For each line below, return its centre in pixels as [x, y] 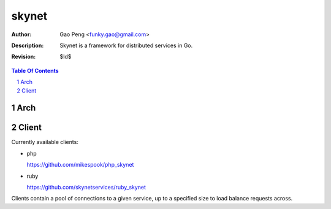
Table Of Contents [35, 70]
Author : [21, 34]
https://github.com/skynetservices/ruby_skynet [86, 187]
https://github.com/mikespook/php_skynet [80, 165]
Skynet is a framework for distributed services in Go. [126, 45]
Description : [28, 45]
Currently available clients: [45, 142]
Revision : [24, 57]
